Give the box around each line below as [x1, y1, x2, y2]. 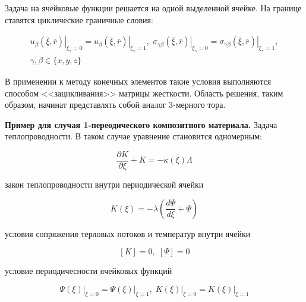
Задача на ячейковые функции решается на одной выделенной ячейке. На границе [5, 2, 302, 14]
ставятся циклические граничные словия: [5, 13, 153, 26]
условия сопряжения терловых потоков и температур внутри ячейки [5, 227, 251, 239]
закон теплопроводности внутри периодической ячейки [5, 178, 204, 191]
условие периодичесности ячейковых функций [5, 264, 172, 277]
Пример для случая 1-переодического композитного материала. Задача [5, 118, 277, 130]
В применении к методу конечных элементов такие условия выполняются [5, 75, 272, 87]
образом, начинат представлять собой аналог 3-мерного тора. [5, 98, 226, 111]
